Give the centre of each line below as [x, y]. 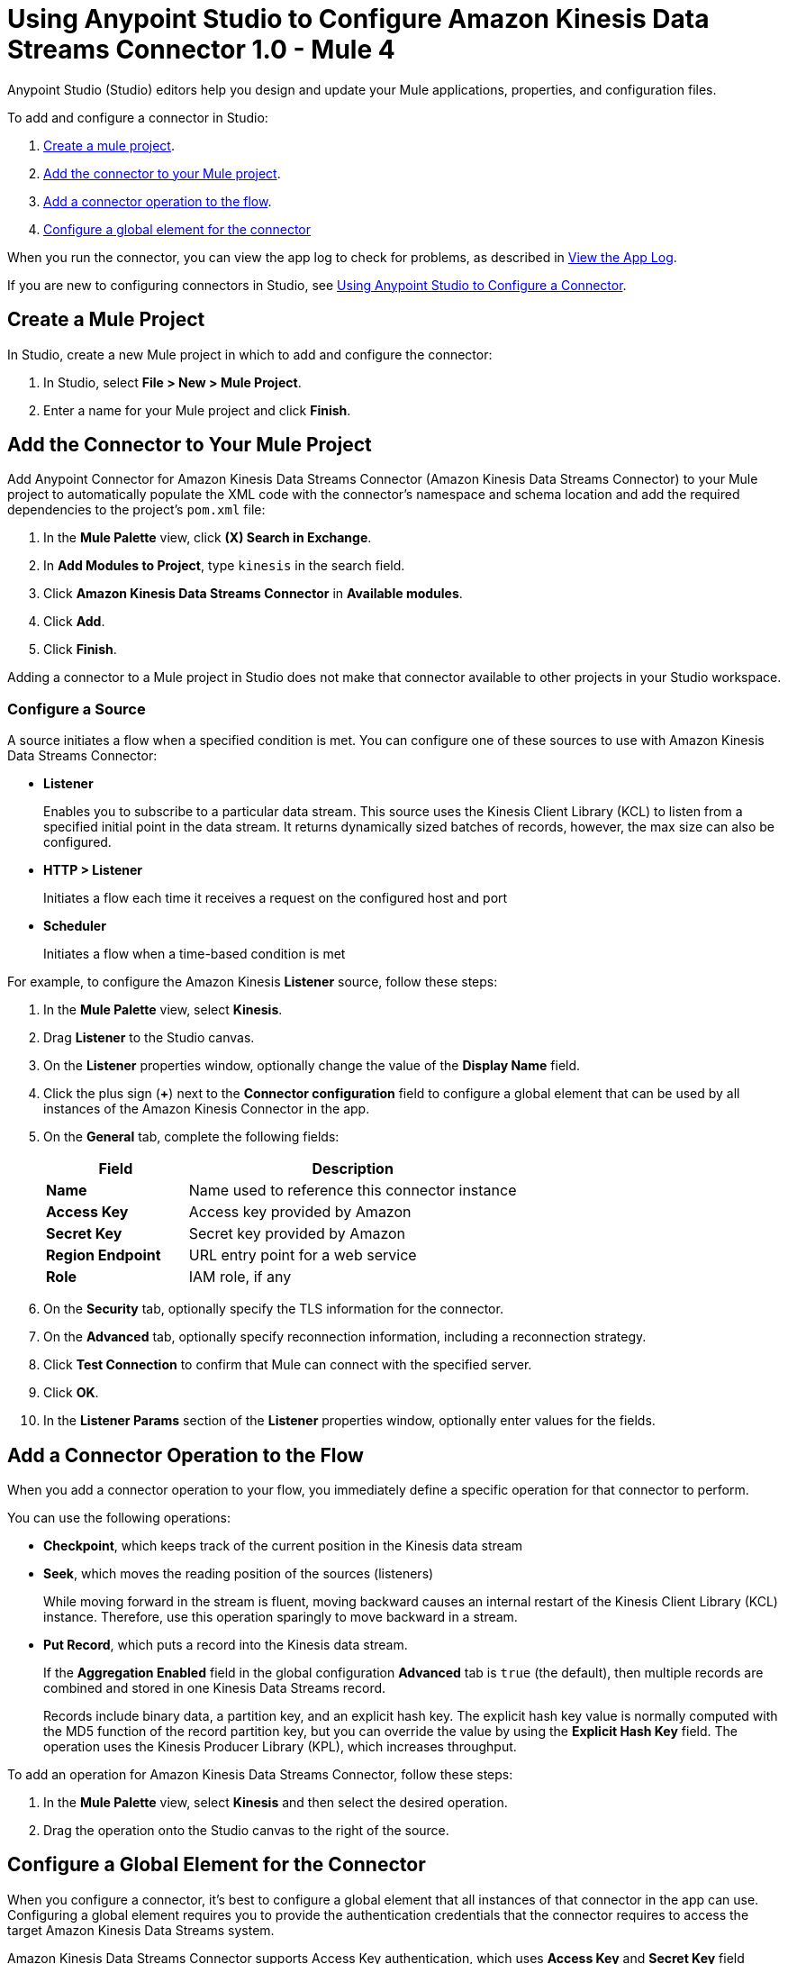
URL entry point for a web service [303, 1255]
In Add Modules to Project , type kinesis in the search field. [224, 566]
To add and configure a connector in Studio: [138, 117]
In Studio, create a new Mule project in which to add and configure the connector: [250, 354]
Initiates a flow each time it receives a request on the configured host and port [276, 898]
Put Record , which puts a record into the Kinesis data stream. [226, 1645]
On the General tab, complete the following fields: [191, 1137]
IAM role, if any [240, 1277]
